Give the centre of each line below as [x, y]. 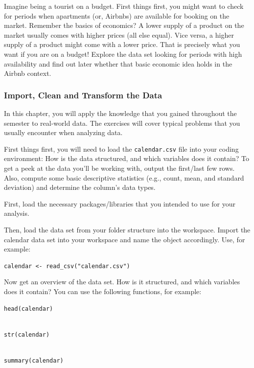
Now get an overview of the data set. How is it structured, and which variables [122, 282]
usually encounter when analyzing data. [63, 132]
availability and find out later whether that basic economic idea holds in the [118, 63]
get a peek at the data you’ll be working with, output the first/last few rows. [119, 168]
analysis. [17, 213]
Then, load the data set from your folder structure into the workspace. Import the [127, 229]
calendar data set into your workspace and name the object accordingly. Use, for [125, 239]
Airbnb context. [28, 73]
